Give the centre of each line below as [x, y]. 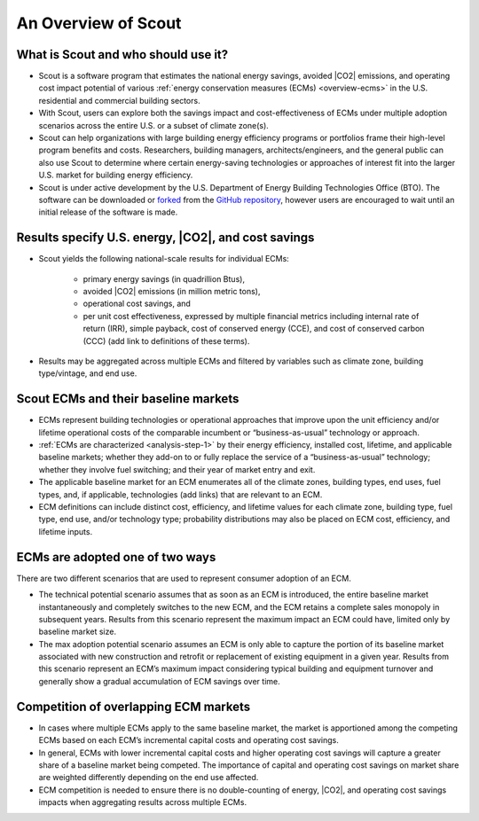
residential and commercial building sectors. [119, 100]
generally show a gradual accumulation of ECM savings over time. [159, 681]
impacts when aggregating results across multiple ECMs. [143, 802]
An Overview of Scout [99, 23]
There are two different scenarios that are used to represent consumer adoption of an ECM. [184, 578]
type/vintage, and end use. [88, 373]
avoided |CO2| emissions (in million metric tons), [172, 292]
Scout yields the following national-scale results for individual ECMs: [164, 259]
